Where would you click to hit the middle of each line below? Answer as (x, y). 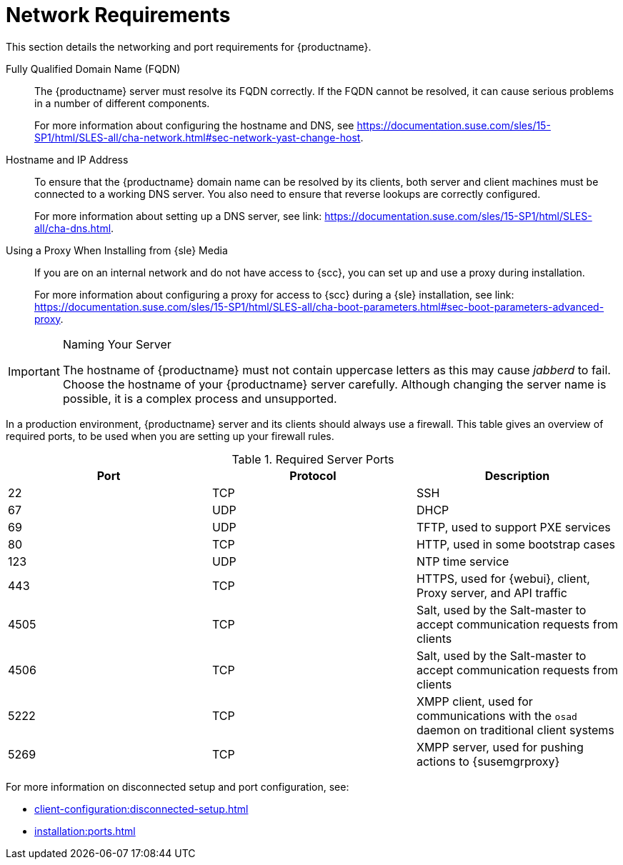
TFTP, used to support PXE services (513, 527)
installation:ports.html (85, 831)
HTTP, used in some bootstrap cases (515, 544)
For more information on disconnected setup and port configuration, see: (178, 786)
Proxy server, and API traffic (492, 592)
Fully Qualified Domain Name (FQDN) (93, 69)
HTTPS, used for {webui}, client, (503, 578)
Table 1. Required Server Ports (313, 459)
